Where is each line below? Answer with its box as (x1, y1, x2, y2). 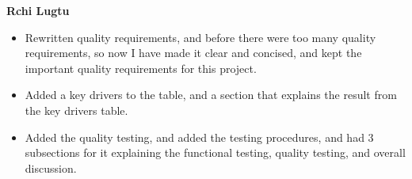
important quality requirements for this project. (25, 59, 257, 76)
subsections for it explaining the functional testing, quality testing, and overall (25, 144, 406, 161)
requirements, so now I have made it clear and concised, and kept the (25, 44, 362, 61)
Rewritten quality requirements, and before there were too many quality (25, 29, 376, 45)
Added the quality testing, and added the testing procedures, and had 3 (25, 128, 374, 145)
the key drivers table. (25, 101, 128, 118)
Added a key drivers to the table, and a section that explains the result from (25, 86, 397, 103)
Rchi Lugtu (6, 2, 70, 18)
